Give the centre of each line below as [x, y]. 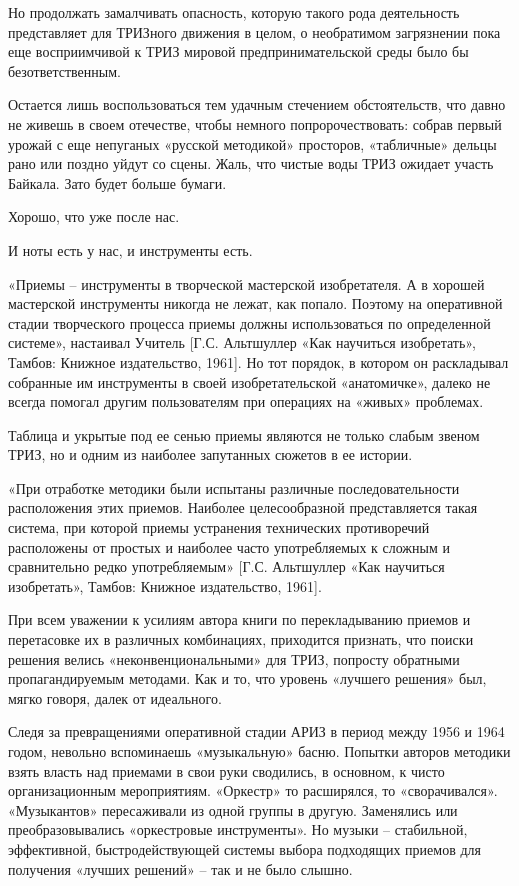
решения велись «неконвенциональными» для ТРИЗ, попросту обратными [234, 658]
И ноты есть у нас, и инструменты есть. [130, 249]
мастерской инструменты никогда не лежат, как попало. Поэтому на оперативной [255, 303]
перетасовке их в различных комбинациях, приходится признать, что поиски [241, 639]
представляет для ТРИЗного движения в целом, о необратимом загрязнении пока [254, 31]
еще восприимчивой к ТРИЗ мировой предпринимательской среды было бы [238, 51]
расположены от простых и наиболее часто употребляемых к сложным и [229, 546]
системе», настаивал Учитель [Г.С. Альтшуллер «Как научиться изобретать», [242, 342]
